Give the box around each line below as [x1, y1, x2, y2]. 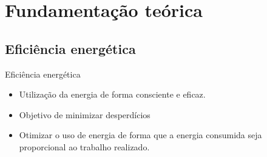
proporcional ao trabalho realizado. [19, 140, 150, 153]
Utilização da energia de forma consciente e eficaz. [19, 88, 206, 101]
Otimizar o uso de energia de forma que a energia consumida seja [19, 129, 262, 141]
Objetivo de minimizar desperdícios [19, 108, 150, 121]
